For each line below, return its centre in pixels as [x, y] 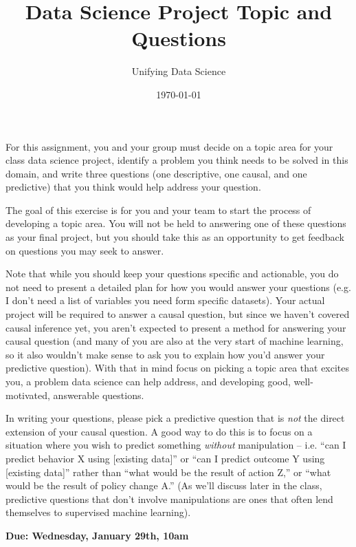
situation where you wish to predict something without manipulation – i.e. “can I [176, 445]
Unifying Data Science [179, 71]
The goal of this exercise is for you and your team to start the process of [158, 210]
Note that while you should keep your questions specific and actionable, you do [172, 273]
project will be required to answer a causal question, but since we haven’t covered [178, 314]
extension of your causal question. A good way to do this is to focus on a [159, 431]
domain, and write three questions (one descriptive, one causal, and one [156, 173]
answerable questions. [99, 395]
